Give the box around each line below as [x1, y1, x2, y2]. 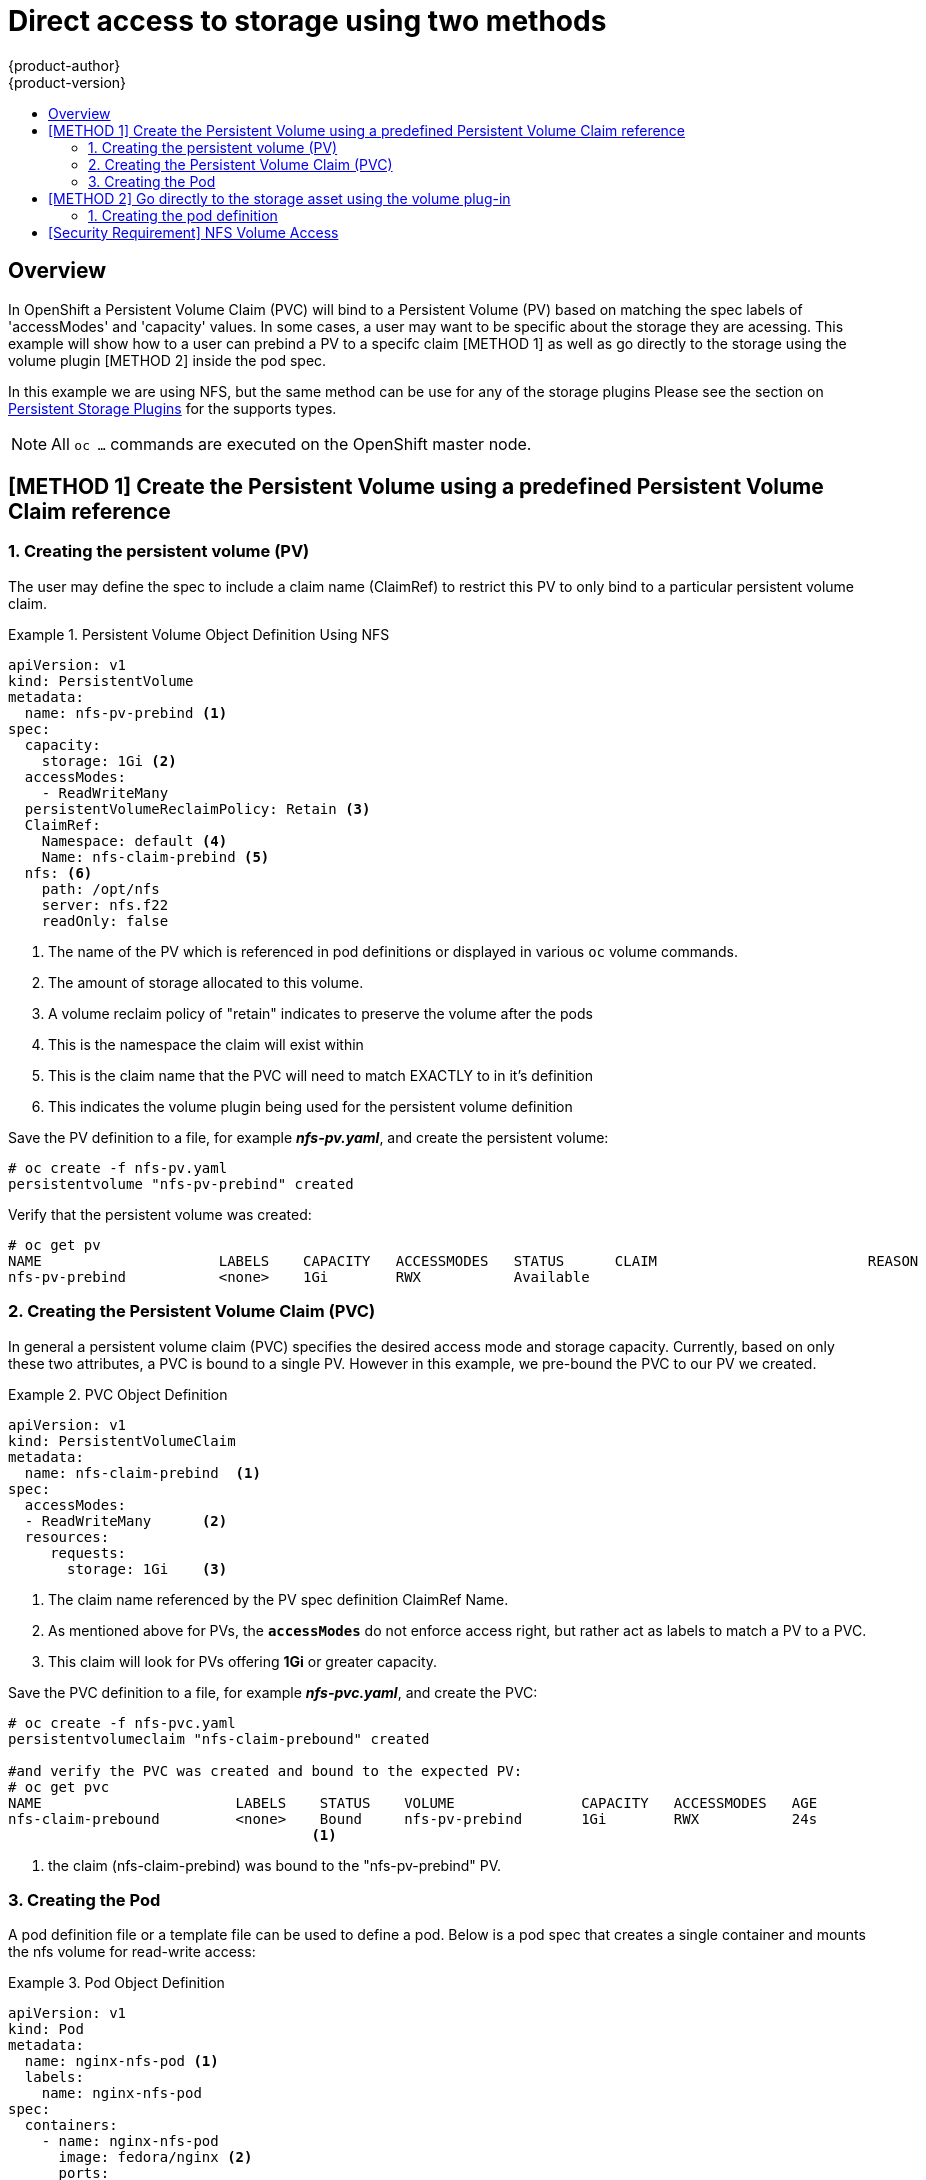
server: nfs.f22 [41, 896, 169, 913]
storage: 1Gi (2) [41, 752, 177, 769]
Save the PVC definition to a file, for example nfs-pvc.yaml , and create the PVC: [8, 1683, 538, 1701]
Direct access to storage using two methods [8, 4, 607, 38]
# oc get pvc [8, 1778, 110, 1795]
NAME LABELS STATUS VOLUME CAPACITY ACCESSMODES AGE [8, 1794, 818, 1811]
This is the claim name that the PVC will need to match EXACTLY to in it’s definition [48, 1066, 593, 1084]
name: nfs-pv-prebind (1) [24, 704, 228, 721]
